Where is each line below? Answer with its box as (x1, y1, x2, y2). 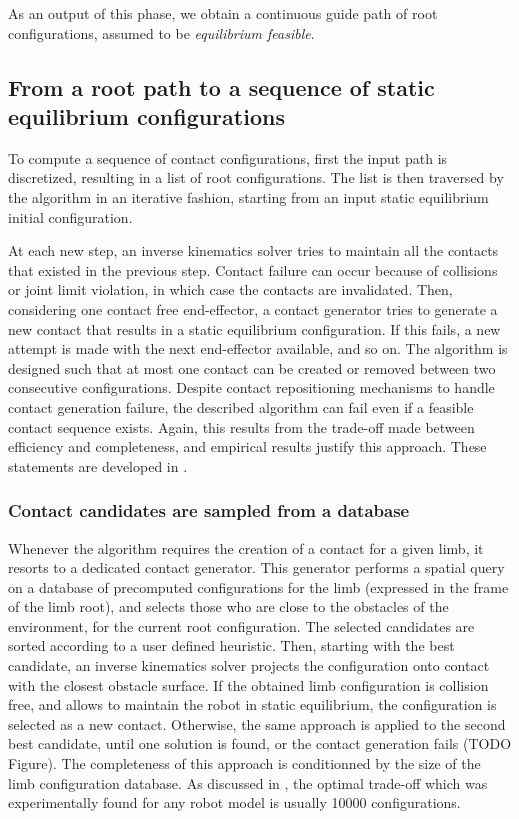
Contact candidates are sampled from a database (8, 498, 410, 523)
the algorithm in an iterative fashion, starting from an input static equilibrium (8, 186, 489, 207)
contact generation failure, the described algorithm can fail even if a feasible (8, 396, 474, 417)
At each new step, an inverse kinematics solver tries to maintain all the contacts (8, 240, 499, 261)
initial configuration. (8, 206, 133, 227)
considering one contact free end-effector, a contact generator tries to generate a (8, 298, 498, 319)
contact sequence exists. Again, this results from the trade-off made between (8, 416, 475, 437)
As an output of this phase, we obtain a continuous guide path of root (8, 3, 438, 23)
